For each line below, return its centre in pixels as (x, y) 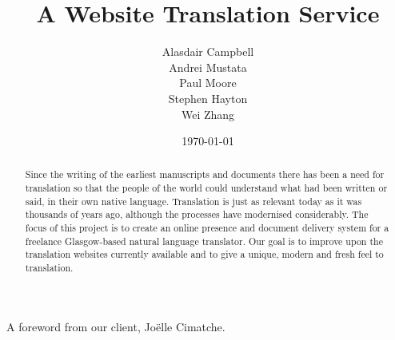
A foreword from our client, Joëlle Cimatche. (116, 326)
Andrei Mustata (208, 67)
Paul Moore (208, 83)
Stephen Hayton (208, 98)
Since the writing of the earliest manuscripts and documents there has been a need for (205, 174)
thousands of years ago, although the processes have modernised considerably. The (197, 214)
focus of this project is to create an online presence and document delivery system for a (207, 228)
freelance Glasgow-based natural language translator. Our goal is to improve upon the (204, 241)
